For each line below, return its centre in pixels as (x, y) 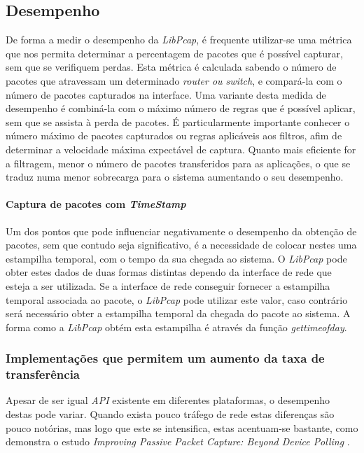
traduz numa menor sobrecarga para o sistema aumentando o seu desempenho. (175, 177)
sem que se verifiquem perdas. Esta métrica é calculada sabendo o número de (171, 67)
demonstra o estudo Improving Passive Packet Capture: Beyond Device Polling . (178, 441)
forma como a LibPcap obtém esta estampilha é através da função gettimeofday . (176, 327)
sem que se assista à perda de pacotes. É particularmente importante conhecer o (178, 121)
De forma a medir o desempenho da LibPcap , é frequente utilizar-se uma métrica (179, 40)
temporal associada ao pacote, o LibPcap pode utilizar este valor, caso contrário (177, 299)
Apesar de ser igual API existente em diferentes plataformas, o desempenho (168, 400)
